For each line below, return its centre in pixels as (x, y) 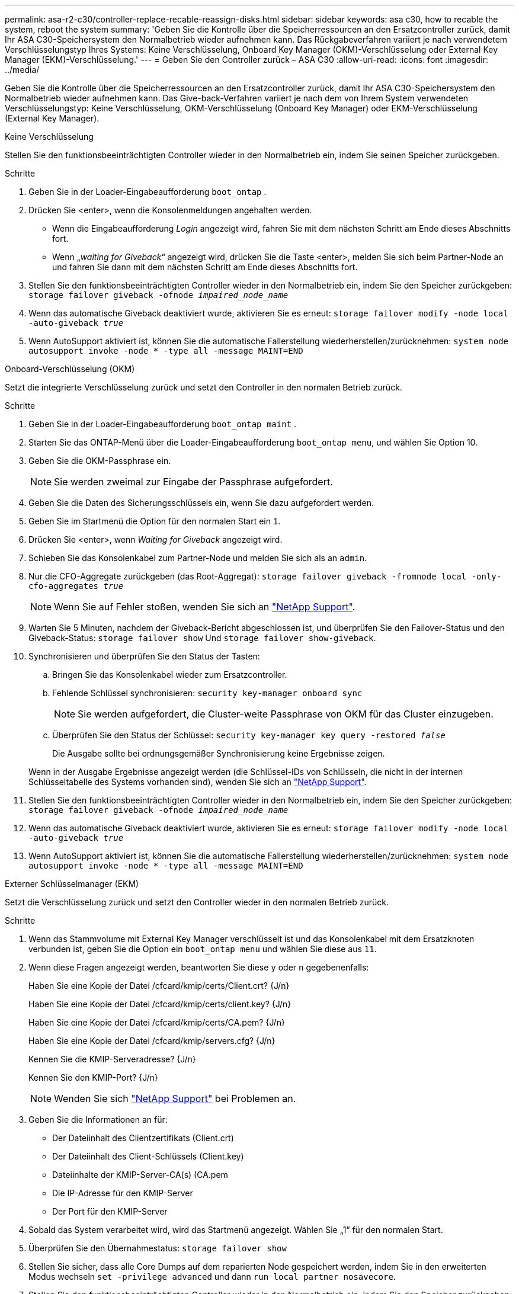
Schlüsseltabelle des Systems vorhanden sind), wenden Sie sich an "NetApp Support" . (198, 782)
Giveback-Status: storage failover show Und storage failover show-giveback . (202, 638)
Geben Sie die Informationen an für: (98, 1120)
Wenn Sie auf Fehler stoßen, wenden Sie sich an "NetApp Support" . (205, 607)
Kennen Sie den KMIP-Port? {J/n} (93, 1077)
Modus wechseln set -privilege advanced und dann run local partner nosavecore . (212, 1277)
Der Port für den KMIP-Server (110, 1211)
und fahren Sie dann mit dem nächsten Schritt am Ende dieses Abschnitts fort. (205, 267)
